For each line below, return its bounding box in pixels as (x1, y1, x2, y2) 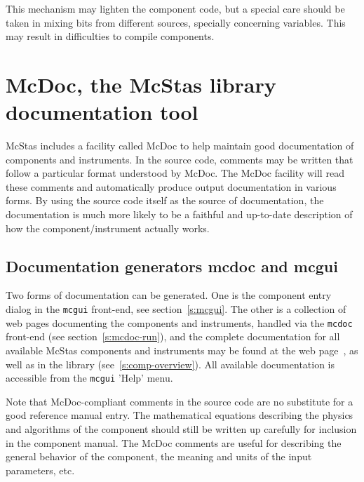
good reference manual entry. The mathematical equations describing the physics (6, 408, 353, 422)
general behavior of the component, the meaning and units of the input (6, 449, 312, 464)
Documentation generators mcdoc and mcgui (6, 255, 338, 276)
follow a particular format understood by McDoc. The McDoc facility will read (6, 166, 344, 180)
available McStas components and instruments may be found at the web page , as (6, 342, 358, 357)
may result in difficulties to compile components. (6, 29, 215, 43)
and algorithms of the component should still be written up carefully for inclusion (6, 421, 357, 436)
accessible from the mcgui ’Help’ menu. (6, 370, 173, 385)
